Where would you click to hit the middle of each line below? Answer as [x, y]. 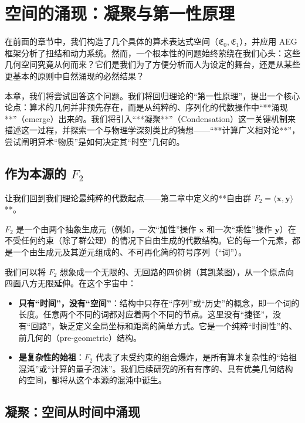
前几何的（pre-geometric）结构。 [80, 337]
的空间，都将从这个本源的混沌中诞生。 [92, 380]
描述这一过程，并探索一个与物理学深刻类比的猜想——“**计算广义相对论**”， [152, 130]
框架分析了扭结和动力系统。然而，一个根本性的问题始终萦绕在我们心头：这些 [152, 53]
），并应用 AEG [268, 41]
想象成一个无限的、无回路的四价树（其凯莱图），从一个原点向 [177, 271]
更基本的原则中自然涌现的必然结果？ [74, 75]
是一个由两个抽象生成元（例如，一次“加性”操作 [106, 229]
